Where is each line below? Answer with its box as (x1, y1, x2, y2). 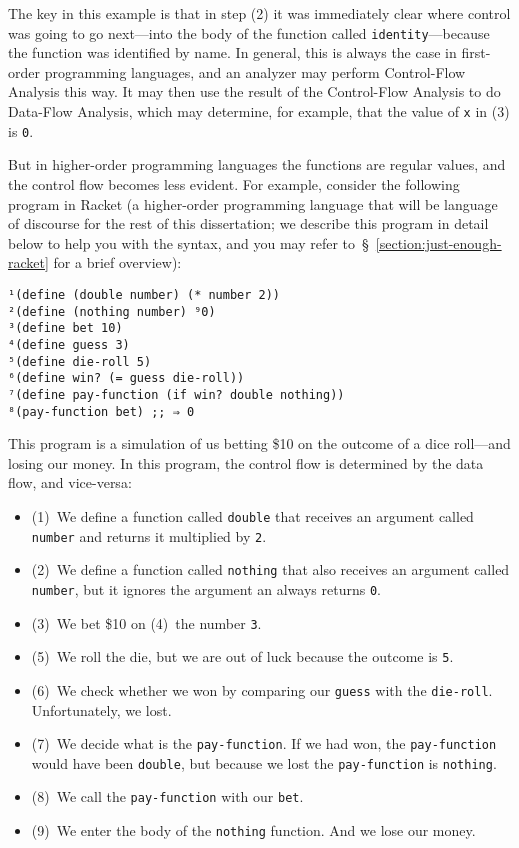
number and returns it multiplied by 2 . (31, 525, 267, 546)
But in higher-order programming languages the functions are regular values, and (8, 154, 506, 175)
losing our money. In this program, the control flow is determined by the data (8, 452, 484, 473)
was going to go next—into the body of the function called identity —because (8, 22, 490, 43)
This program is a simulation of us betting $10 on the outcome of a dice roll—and (8, 433, 511, 454)
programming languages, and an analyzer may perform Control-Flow (44, 61, 466, 82)
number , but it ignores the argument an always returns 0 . (31, 578, 381, 599)
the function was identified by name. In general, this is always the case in (8, 42, 457, 63)
